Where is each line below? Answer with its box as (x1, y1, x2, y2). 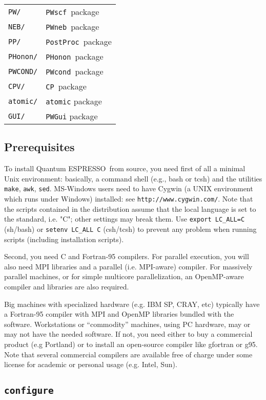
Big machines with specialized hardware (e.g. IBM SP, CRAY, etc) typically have (4, 298, 260, 309)
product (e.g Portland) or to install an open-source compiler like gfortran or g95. (4, 338, 258, 349)
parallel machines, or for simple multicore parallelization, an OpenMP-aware (4, 271, 244, 282)
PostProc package (46, 35, 112, 47)
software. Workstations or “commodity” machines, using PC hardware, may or (4, 318, 251, 329)
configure (4, 385, 54, 396)
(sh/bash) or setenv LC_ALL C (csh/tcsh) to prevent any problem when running (4, 223, 257, 234)
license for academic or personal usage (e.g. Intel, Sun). (4, 359, 177, 370)
